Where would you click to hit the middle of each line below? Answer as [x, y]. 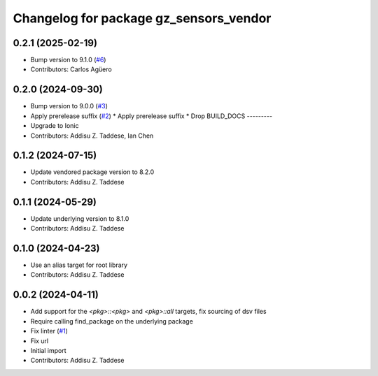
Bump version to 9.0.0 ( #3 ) [69, 106]
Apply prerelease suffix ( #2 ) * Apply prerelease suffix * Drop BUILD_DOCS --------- [152, 116]
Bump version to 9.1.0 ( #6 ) [68, 60]
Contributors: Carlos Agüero [71, 69]
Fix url [40, 341]
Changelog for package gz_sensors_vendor [142, 18]
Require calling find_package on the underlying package [112, 321]
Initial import [48, 350]
